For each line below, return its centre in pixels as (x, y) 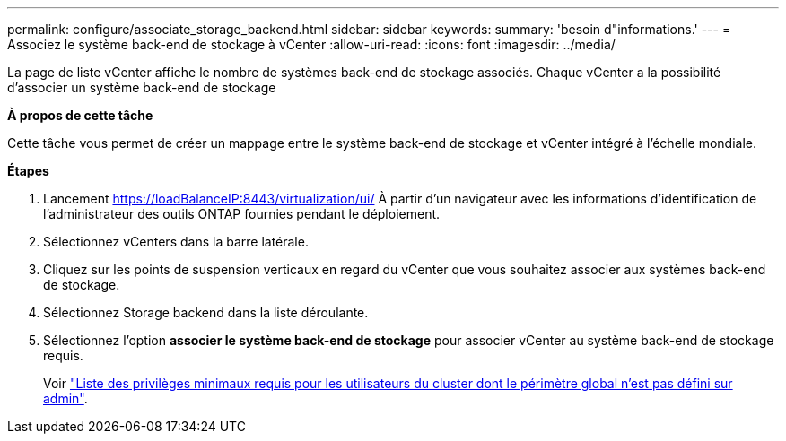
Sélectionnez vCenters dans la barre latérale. (176, 242)
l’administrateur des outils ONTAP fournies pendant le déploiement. (242, 214)
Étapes (28, 171)
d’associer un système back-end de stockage (142, 87)
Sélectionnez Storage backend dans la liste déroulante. (206, 312)
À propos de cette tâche (80, 115)
